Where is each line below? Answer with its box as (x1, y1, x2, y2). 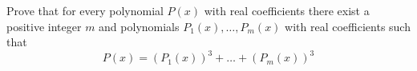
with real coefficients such (285, 18, 411, 34)
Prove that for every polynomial (6, 2, 164, 18)
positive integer (6, 18, 82, 34)
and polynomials (99, 18, 180, 34)
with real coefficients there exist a (204, 2, 370, 18)
